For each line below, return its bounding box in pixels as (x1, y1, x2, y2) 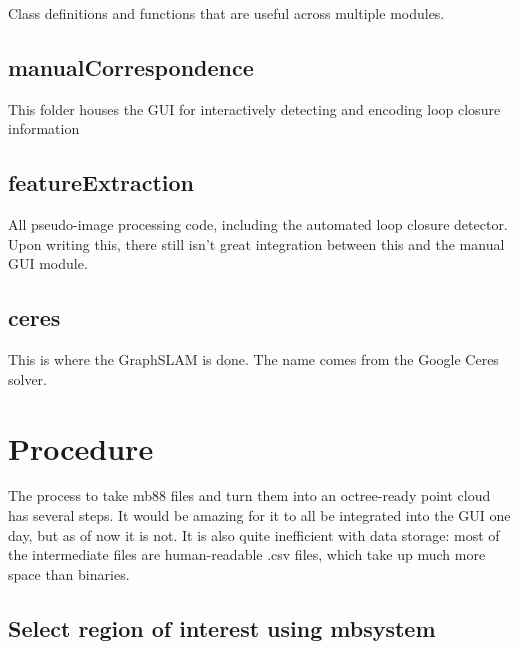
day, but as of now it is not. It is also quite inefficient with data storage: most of (8, 524, 500, 545)
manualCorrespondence (8, 51, 254, 82)
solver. (8, 368, 48, 389)
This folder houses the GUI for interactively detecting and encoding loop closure (8, 98, 501, 119)
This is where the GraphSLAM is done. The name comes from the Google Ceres (8, 349, 499, 370)
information (8, 118, 80, 139)
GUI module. (8, 253, 88, 274)
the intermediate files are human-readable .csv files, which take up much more (8, 544, 486, 565)
